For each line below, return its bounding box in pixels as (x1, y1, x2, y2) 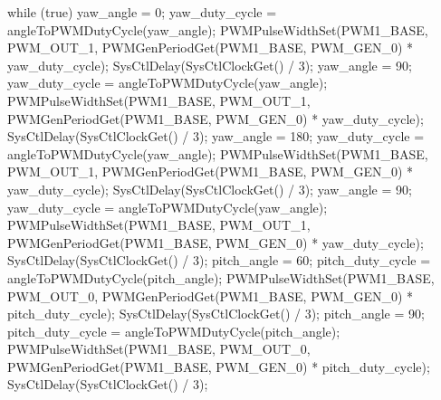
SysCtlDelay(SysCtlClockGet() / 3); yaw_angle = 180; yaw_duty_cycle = (7, 127, 425, 146)
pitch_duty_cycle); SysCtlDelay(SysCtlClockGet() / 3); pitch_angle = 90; (7, 304, 425, 323)
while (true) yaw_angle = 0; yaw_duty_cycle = (7, 3, 277, 21)
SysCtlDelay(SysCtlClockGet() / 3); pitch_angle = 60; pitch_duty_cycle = (7, 251, 431, 270)
